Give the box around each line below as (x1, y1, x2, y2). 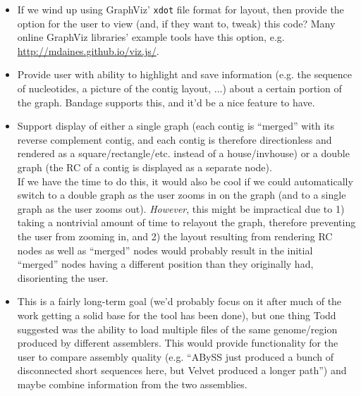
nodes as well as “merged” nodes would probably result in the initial (17, 242, 313, 257)
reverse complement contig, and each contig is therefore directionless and (17, 132, 332, 147)
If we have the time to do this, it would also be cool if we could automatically (17, 173, 353, 188)
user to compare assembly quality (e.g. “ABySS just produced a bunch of (17, 349, 334, 364)
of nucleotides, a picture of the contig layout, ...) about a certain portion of (17, 81, 342, 96)
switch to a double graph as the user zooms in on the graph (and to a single (17, 187, 346, 202)
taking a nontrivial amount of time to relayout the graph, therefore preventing (17, 215, 356, 230)
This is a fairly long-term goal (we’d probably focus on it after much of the (17, 294, 342, 309)
